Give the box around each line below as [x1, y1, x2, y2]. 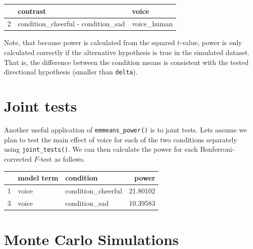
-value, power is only [180, 37, 242, 48]
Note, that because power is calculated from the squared [4, 37, 175, 48]
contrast [18, 5, 47, 16]
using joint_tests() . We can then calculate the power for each [4, 144, 198, 154]
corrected [4, 153, 32, 164]
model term [18, 173, 58, 183]
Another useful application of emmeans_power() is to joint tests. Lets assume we [4, 124, 247, 134]
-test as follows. [38, 153, 86, 164]
